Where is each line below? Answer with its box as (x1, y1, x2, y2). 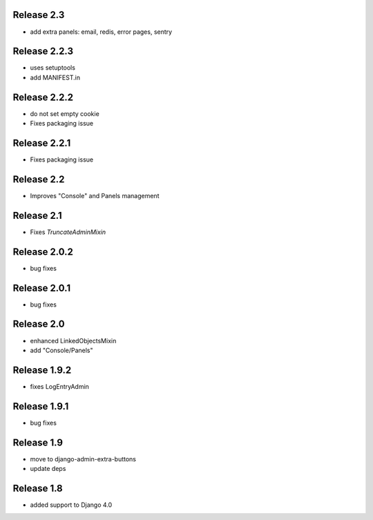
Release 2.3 (12, 9, 65, 21)
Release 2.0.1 (12, 282, 71, 293)
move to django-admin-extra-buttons (30, 454, 137, 463)
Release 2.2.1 (12, 137, 71, 148)
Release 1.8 (12, 482, 64, 494)
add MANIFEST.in (30, 73, 81, 81)
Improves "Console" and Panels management (30, 191, 160, 200)
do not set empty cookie (30, 109, 99, 117)
